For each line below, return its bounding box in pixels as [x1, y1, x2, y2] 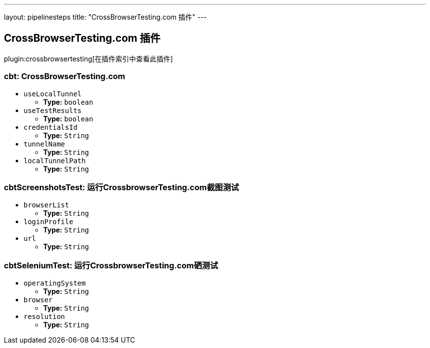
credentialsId [24, 123, 78, 131]
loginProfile [24, 218, 74, 226]
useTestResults [24, 106, 82, 115]
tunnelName [24, 140, 65, 148]
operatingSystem [24, 279, 86, 288]
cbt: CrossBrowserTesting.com [4, 71, 125, 82]
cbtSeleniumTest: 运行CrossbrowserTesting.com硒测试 [4, 260, 218, 270]
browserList [24, 201, 69, 209]
